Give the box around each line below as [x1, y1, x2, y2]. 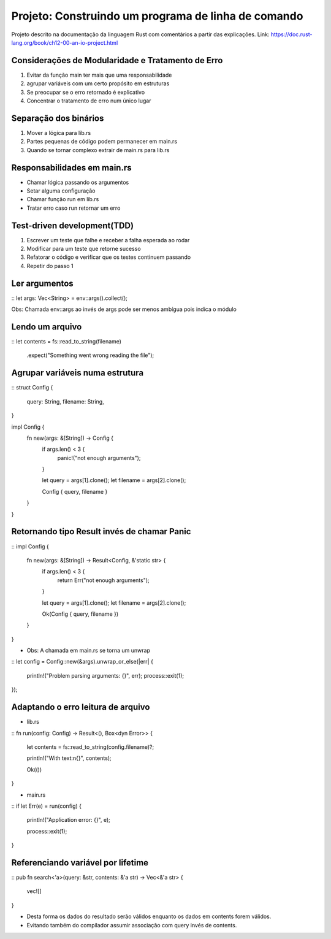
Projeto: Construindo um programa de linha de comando [11, 9, 303, 23]
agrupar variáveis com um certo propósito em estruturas [26, 80, 170, 87]
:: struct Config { [11, 384, 53, 391]
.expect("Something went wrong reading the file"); [26, 351, 154, 359]
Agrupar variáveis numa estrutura [11, 368, 144, 378]
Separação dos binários [11, 113, 104, 123]
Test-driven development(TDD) [11, 220, 134, 231]
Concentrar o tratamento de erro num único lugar [26, 97, 151, 104]
